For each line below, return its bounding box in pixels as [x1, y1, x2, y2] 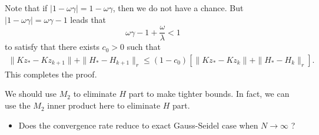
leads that [70, 13, 107, 25]
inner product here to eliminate [47, 99, 161, 112]
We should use [5, 87, 57, 100]
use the [5, 99, 31, 112]
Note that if [5, 2, 48, 14]
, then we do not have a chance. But [112, 2, 244, 14]
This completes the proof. [5, 67, 97, 80]
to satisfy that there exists [5, 41, 99, 53]
